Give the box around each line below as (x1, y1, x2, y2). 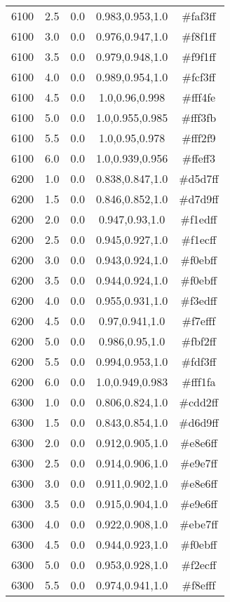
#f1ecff (181, 231, 217, 247)
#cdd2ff (179, 394, 219, 410)
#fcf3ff (182, 69, 216, 85)
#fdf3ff (181, 353, 217, 369)
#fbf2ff (181, 333, 217, 349)
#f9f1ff (182, 48, 216, 64)
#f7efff (182, 313, 216, 329)
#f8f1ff (182, 28, 216, 44)
